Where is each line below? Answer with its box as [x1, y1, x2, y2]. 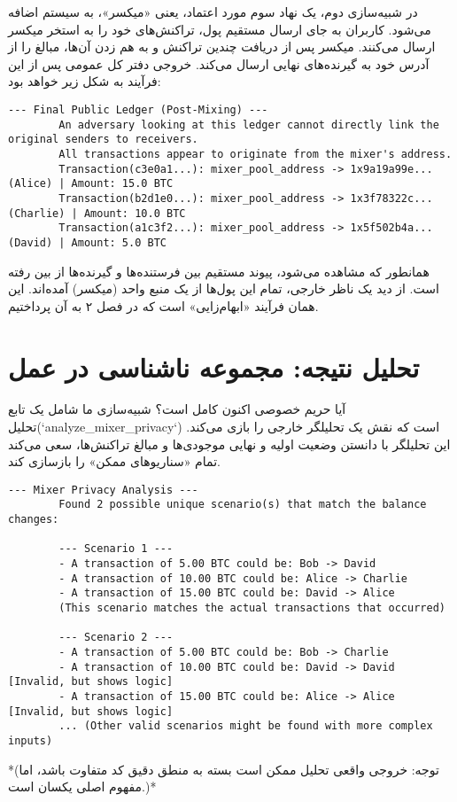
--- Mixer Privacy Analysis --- [8, 483, 198, 496]
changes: [8, 513, 59, 526]
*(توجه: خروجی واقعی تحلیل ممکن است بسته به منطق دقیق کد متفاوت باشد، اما [8, 759, 439, 778]
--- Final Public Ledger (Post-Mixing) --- [8, 103, 268, 116]
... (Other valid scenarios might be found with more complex [58, 720, 433, 733]
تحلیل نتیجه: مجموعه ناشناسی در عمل [8, 348, 420, 385]
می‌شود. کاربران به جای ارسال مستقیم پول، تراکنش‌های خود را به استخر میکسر [8, 19, 431, 38]
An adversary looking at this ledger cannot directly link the [58, 118, 439, 131]
